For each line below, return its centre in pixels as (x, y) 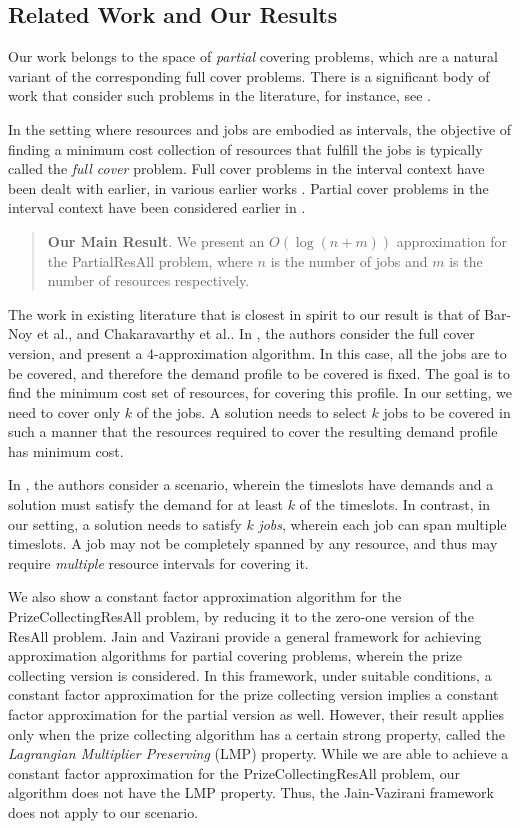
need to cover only (64, 411)
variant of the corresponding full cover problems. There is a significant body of (249, 75)
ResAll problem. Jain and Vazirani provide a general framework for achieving (245, 635)
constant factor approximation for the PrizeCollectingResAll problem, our (234, 772)
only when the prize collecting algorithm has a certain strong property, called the (257, 733)
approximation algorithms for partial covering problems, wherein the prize (235, 655)
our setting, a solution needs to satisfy (125, 523)
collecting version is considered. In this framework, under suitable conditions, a (250, 674)
